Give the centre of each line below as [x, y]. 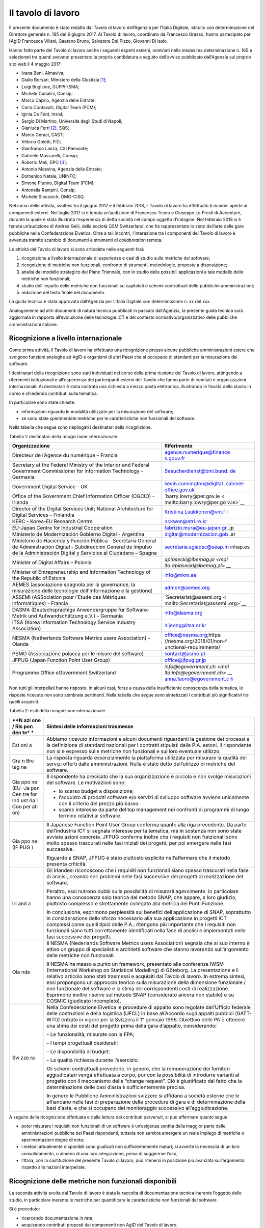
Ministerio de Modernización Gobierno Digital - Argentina [78, 534]
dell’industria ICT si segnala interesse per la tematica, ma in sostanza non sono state [144, 831]
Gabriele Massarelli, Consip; [50, 155]
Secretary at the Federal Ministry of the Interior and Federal [81, 465]
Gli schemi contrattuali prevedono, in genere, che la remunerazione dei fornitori [138, 1068]
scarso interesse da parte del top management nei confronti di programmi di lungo [154, 809]
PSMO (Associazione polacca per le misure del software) [78, 654]
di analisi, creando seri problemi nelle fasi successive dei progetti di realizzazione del [145, 876]
